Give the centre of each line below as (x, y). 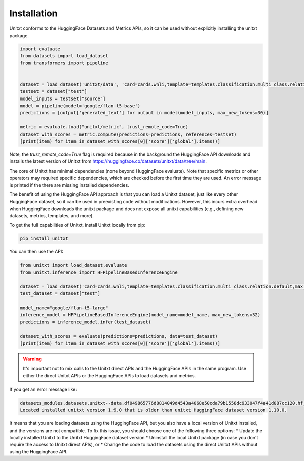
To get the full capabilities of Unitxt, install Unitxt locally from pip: (78, 225)
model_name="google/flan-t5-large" (64, 308)
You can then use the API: (36, 252)
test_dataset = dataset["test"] (60, 294)
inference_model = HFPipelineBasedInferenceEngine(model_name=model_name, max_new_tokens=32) (140, 315)
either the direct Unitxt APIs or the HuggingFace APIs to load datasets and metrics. (109, 375)
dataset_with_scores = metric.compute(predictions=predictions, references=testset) (128, 134)
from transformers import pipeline (64, 63)
